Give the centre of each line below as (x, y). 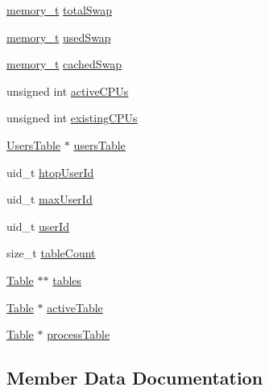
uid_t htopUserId (50, 172)
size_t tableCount (51, 253)
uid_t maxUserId (50, 199)
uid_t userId (38, 226)
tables (67, 280)
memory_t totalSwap (60, 10)
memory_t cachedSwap (64, 64)
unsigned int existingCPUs (72, 118)
